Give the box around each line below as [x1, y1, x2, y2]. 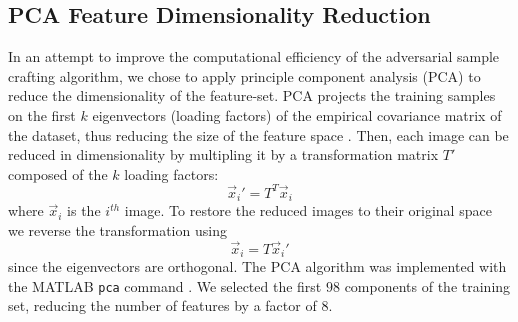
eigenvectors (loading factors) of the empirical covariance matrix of [92, 104, 502, 125]
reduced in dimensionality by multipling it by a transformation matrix [8, 144, 439, 165]
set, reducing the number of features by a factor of [8, 295, 317, 316]
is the [67, 200, 101, 221]
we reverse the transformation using [8, 219, 227, 240]
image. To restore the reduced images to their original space [124, 200, 492, 221]
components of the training [344, 275, 511, 296]
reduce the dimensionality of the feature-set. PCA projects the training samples [8, 85, 496, 106]
